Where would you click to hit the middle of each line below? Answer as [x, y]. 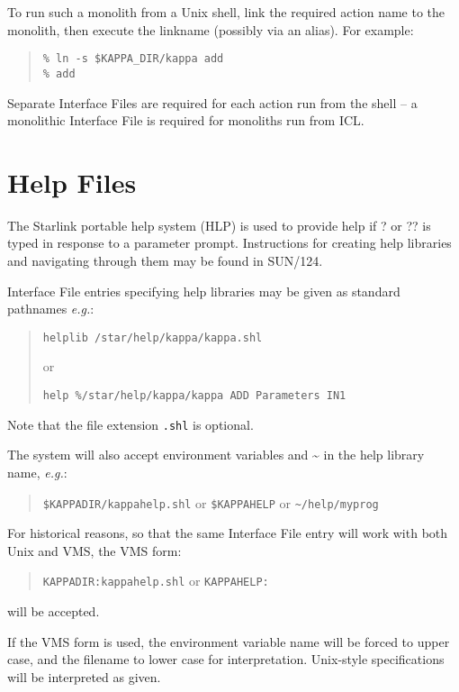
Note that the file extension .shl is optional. [130, 424]
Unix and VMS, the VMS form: [94, 550]
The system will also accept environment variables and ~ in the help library [216, 455]
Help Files [72, 182]
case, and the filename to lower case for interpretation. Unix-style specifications [226, 659]
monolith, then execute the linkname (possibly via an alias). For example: [211, 29]
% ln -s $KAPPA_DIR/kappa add [133, 59]
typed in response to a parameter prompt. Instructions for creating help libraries [229, 243]
